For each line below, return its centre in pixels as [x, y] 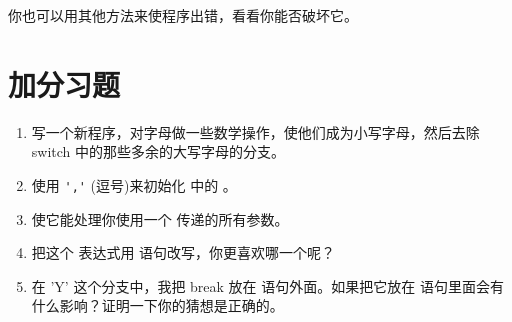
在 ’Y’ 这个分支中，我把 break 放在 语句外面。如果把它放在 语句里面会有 [267, 285]
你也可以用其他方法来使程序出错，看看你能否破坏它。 [183, 15]
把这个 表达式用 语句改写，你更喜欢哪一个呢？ [183, 252]
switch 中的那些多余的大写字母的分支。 [158, 151]
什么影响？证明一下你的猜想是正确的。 [157, 305]
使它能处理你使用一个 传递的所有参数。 [160, 218]
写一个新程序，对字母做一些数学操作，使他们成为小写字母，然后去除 [255, 131]
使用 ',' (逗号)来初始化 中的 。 [134, 184]
